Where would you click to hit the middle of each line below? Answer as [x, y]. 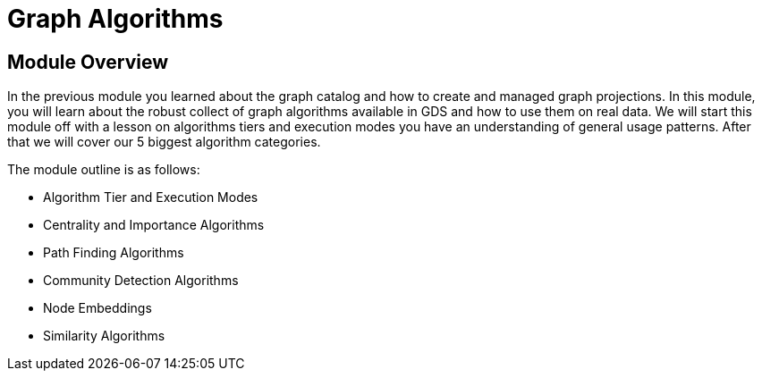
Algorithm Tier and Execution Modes [151, 197]
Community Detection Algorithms [141, 281]
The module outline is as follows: [104, 170]
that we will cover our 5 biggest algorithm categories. [164, 142]
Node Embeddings [97, 308]
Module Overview [88, 62]
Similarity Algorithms [104, 336]
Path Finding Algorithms [114, 253]
